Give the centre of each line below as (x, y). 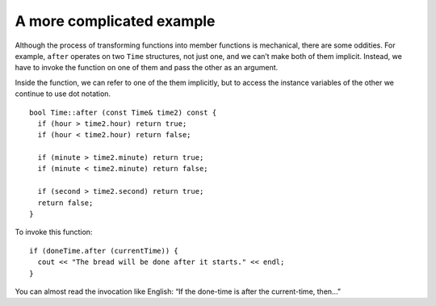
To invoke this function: (54, 232)
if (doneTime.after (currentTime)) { (104, 251)
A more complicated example (115, 21)
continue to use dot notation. (63, 94)
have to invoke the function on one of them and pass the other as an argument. (147, 68)
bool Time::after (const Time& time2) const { (123, 112)
